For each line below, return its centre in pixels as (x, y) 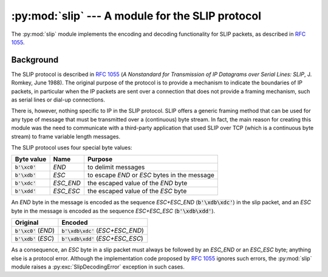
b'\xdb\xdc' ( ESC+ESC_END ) (103, 231)
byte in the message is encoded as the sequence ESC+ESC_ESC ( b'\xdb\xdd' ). (113, 211)
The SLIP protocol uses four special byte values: (72, 147)
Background (35, 60)
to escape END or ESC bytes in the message (151, 175)
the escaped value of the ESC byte (137, 191)
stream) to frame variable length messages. (66, 136)
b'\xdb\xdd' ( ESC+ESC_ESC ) (103, 239)
